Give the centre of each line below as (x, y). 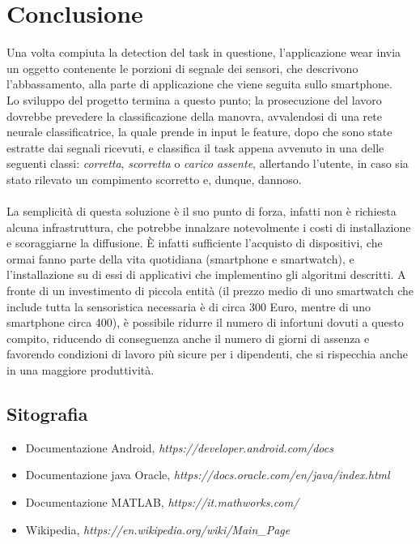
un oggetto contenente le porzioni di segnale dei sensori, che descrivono (182, 68)
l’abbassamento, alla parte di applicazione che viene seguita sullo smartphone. (199, 84)
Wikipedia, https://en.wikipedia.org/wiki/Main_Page (158, 529)
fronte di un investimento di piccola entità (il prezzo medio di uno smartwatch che (210, 291)
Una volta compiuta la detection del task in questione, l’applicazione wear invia (204, 52)
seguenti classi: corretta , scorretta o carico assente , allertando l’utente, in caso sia (208, 163)
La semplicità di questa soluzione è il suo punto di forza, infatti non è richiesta (202, 211)
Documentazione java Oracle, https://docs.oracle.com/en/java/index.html (208, 475)
